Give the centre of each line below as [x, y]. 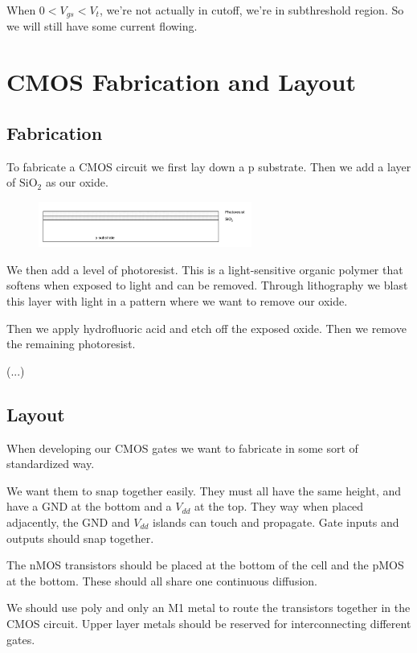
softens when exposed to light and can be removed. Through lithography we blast [207, 285]
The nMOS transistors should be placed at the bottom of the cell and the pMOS [205, 565]
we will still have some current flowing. [102, 26]
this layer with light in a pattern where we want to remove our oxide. [177, 301]
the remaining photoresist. [71, 344]
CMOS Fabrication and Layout [182, 82]
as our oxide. [77, 182]
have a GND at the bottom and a [89, 506]
